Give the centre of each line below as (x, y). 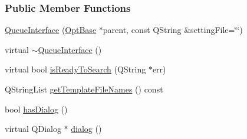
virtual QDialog (33, 129)
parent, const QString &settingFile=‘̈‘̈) (173, 30)
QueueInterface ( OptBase (51, 30)
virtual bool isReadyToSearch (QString (75, 69)
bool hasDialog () (36, 109)
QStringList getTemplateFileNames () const (84, 89)
